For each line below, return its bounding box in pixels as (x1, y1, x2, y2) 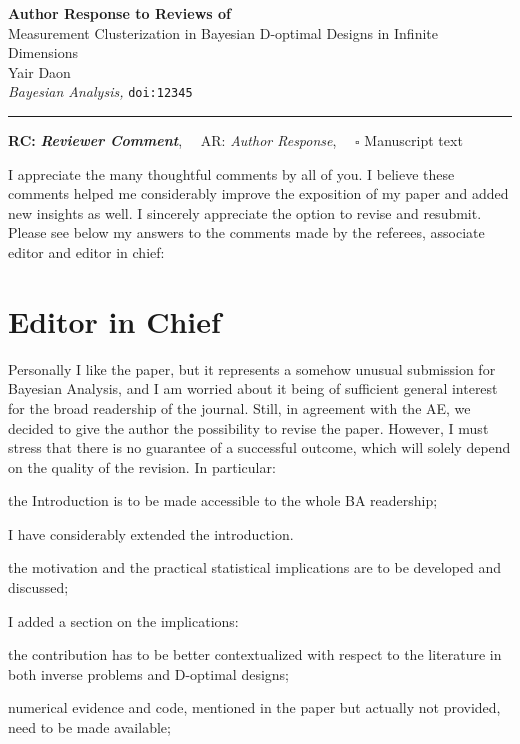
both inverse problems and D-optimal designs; (8, 663, 289, 684)
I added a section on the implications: (8, 610, 239, 631)
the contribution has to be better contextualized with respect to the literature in (8, 644, 502, 665)
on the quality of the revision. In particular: (8, 456, 276, 477)
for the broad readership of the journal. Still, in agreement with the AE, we (8, 397, 471, 418)
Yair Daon (8, 61, 71, 82)
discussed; (8, 577, 69, 598)
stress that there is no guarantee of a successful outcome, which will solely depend (8, 437, 511, 458)
